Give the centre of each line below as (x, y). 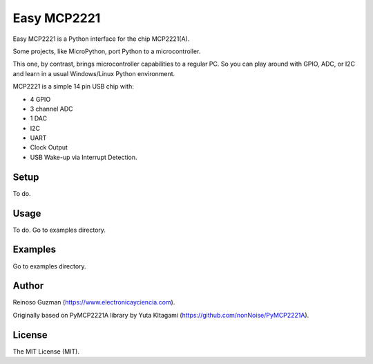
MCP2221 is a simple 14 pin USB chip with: (73, 87)
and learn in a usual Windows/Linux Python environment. (94, 73)
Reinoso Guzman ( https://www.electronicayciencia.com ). (94, 302)
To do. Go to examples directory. (59, 230)
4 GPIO (40, 99)
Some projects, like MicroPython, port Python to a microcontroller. (107, 51)
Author (28, 286)
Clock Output (49, 147)
